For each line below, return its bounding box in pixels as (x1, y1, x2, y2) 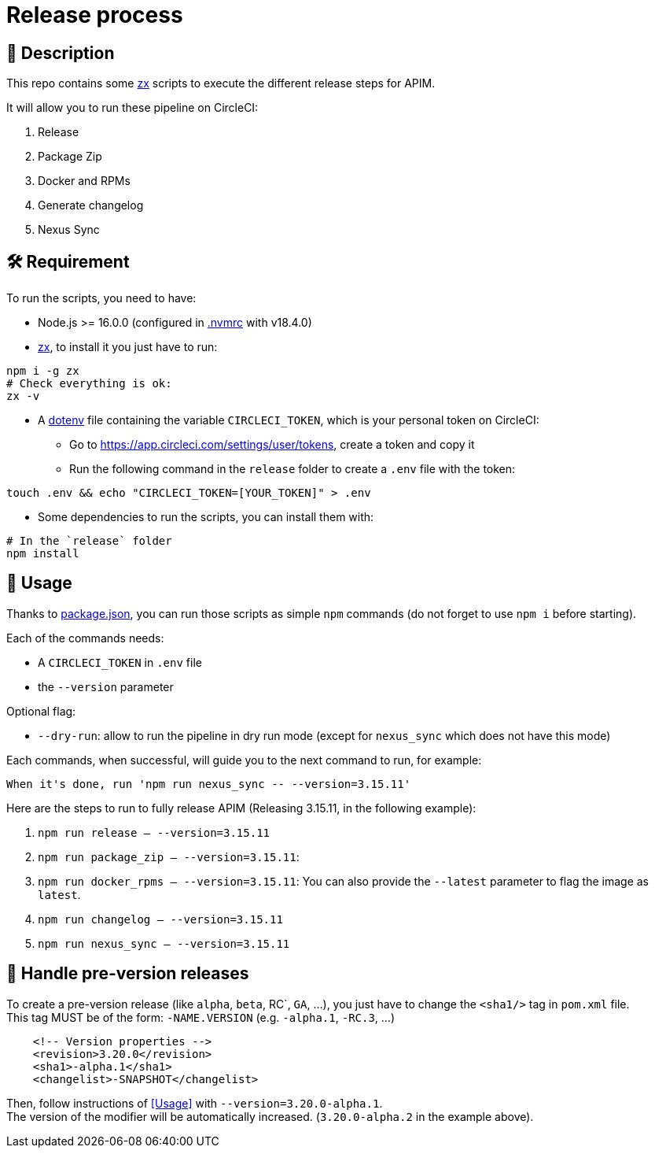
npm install (6, 547, 79, 560)
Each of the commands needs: (6, 631, 164, 645)
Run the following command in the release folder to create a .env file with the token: (69, 462, 516, 476)
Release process (6, 2, 183, 28)
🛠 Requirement (6, 251, 130, 272)
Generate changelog (38, 198, 144, 213)
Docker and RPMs (38, 174, 131, 188)
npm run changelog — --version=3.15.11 (38, 912, 283, 926)
